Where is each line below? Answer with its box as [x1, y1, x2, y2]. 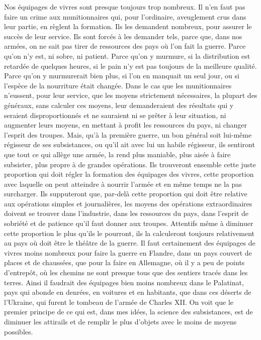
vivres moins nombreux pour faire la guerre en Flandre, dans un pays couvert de [4, 247, 252, 258]
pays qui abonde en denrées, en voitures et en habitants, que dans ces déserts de [4, 287, 251, 297]
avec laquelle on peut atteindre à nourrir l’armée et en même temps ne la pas [4, 178, 242, 189]
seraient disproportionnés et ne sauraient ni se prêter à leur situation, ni [4, 109, 226, 120]
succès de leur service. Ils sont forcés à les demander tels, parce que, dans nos [4, 31, 242, 41]
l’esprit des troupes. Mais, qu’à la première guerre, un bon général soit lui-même [4, 129, 252, 140]
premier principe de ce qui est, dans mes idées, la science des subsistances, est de [4, 306, 253, 317]
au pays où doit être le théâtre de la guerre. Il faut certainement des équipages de [4, 238, 255, 248]
